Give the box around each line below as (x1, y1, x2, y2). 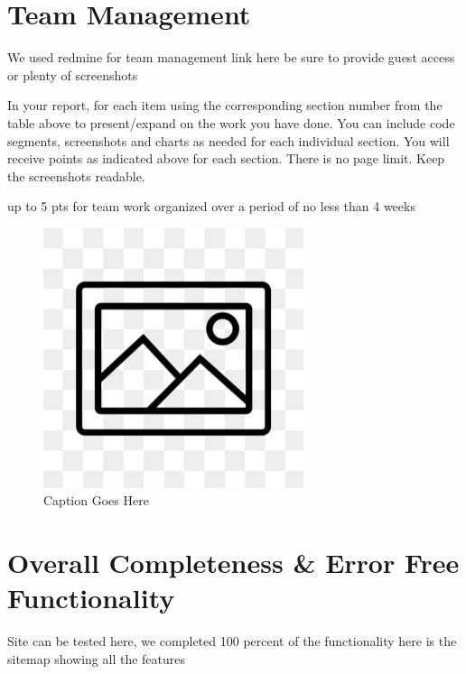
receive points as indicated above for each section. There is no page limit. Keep (7, 149, 445, 168)
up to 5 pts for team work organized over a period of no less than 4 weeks (7, 197, 415, 216)
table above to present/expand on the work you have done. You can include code (7, 113, 455, 132)
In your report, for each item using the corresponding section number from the (7, 96, 443, 115)
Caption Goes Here (43, 491, 149, 510)
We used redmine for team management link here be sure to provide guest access (7, 48, 455, 67)
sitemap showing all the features (7, 649, 186, 668)
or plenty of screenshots (7, 65, 138, 84)
